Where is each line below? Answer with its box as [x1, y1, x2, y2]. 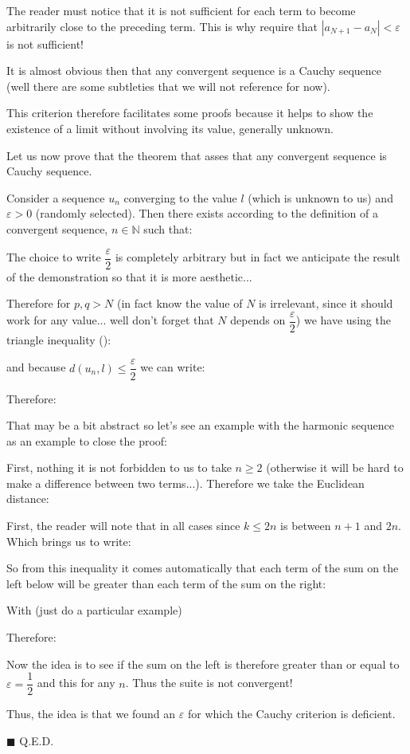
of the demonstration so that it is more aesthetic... [6, 268, 252, 285]
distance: [6, 490, 49, 507]
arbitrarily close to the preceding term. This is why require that [6, 18, 318, 34]
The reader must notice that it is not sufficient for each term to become [6, 2, 356, 18]
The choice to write [6, 249, 101, 265]
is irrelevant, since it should [259, 295, 393, 312]
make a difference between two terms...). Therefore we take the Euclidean [6, 474, 365, 491]
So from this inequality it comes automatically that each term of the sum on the [6, 560, 399, 576]
